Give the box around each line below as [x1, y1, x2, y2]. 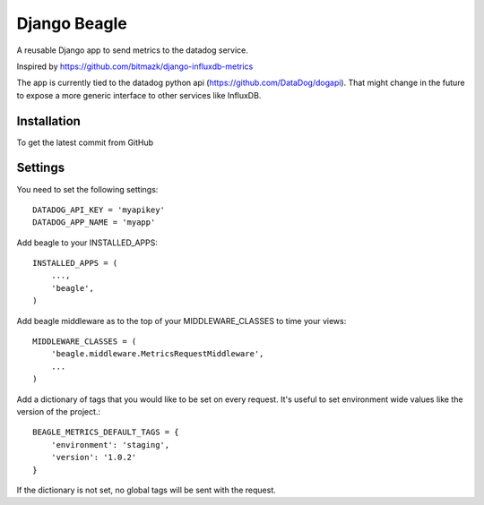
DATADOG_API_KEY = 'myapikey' [32, 204, 166, 215]
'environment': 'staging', [50, 440, 170, 449]
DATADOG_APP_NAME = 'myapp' [32, 218, 156, 227]
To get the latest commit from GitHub [16, 137, 154, 148]
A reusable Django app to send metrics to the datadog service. [16, 45, 248, 56]
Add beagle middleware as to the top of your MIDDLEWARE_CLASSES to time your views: [16, 315, 347, 326]
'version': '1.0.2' [50, 452, 137, 463]
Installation [16, 113, 81, 129]
